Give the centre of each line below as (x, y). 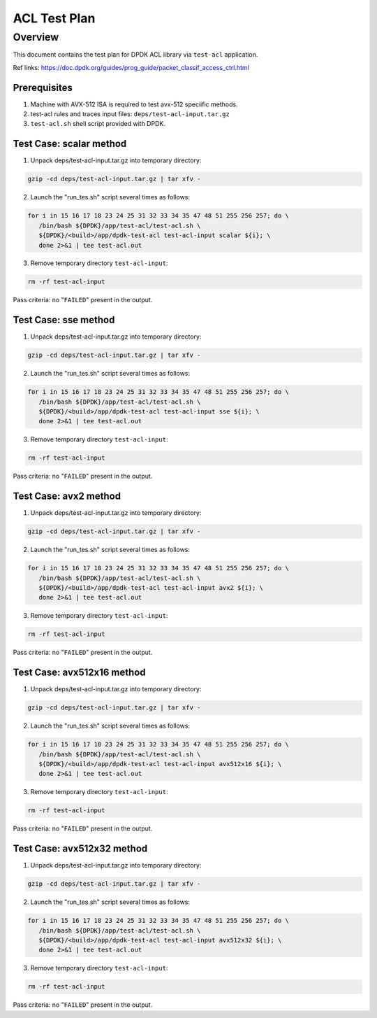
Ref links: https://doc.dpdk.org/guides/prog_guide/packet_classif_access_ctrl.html (131, 67)
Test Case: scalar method (70, 144)
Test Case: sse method (64, 320)
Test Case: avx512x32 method (80, 849)
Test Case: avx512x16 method (79, 673)
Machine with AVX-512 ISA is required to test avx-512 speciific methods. (134, 104)
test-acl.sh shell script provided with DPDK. (98, 124)
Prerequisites (43, 87)
